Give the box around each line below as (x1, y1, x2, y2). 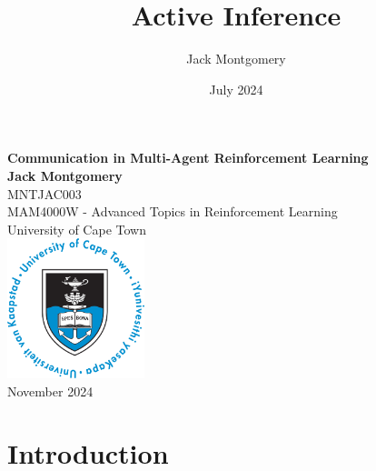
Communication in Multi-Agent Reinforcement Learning (7, 148, 369, 167)
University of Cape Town (7, 219, 146, 238)
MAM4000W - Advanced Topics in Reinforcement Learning (7, 202, 338, 221)
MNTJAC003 (7, 184, 82, 203)
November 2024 (7, 381, 94, 400)
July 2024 (209, 79, 263, 98)
